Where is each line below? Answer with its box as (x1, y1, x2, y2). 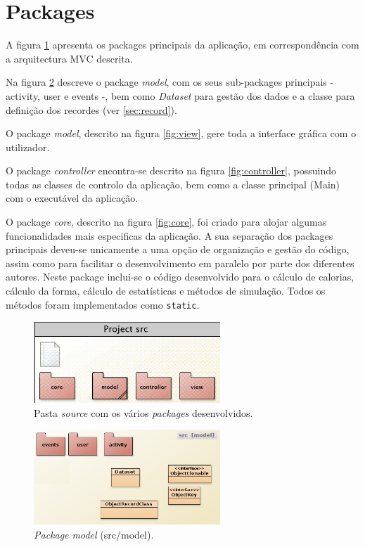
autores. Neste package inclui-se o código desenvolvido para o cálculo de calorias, (6, 269, 354, 284)
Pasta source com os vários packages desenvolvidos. (34, 405, 253, 420)
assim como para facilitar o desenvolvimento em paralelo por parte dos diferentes (6, 255, 354, 270)
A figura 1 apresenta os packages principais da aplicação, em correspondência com (6, 37, 359, 52)
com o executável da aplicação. (6, 191, 139, 205)
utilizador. (6, 139, 50, 154)
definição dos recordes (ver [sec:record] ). (6, 102, 177, 117)
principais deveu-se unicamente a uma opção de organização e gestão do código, (6, 242, 350, 257)
